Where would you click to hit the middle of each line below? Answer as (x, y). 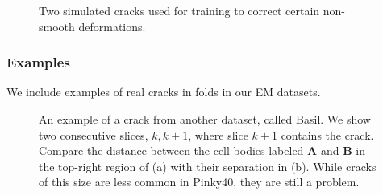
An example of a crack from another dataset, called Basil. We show (205, 119)
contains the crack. (327, 134)
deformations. (112, 26)
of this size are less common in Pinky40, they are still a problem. (199, 182)
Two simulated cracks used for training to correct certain (179, 10)
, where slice (218, 134)
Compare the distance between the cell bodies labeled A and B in (202, 150)
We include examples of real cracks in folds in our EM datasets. (164, 92)
